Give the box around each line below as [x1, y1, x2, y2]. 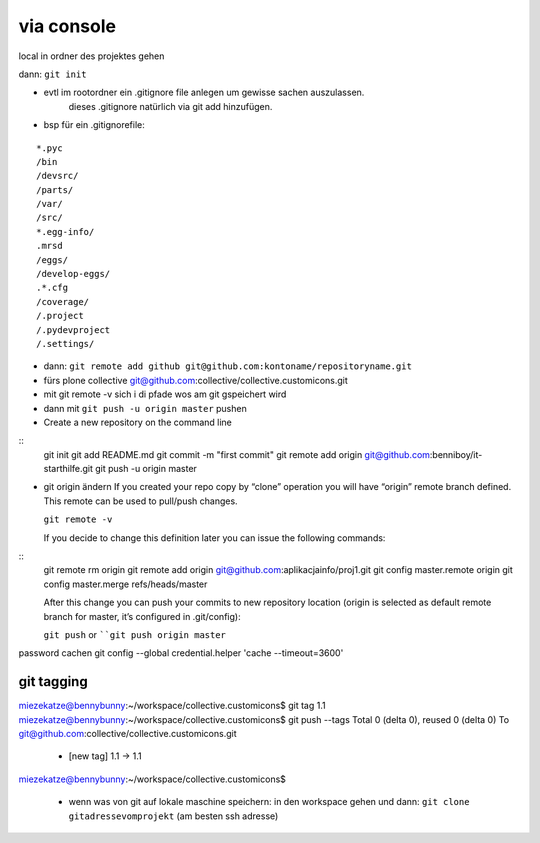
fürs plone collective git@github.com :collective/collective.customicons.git [43, 374, 349, 386]
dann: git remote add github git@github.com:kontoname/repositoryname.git [43, 360, 412, 372]
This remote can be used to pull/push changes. [43, 495, 239, 507]
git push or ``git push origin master [43, 629, 227, 640]
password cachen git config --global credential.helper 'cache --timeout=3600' [18, 647, 344, 659]
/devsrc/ [36, 170, 79, 182]
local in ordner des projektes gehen [18, 50, 165, 62]
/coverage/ [36, 296, 90, 307]
